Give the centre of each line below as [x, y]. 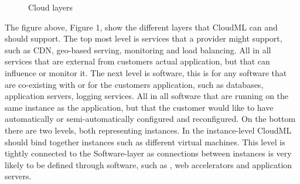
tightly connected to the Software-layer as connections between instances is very [148, 153]
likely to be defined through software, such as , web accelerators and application [149, 164]
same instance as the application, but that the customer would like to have [139, 107]
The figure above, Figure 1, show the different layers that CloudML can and [141, 27]
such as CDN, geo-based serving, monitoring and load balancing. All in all [138, 50]
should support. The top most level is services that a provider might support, [144, 38]
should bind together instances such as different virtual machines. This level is [145, 142]
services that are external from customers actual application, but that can [137, 61]
